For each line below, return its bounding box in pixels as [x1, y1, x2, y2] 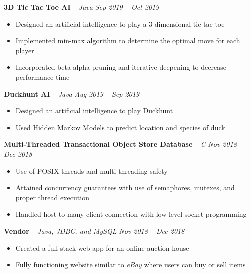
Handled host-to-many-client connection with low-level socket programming [15, 209, 247, 219]
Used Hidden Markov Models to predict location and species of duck [15, 122, 225, 132]
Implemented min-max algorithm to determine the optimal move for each [15, 35, 240, 46]
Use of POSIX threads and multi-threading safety [15, 165, 168, 176]
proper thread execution [15, 192, 89, 202]
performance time [15, 71, 70, 82]
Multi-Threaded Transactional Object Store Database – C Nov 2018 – [4, 139, 243, 149]
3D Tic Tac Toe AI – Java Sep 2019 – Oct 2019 [4, 2, 159, 12]
